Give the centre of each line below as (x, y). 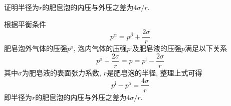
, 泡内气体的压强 (100, 48)
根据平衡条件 (25, 24)
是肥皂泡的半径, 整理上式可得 (154, 72)
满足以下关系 (206, 48)
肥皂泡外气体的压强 (36, 48)
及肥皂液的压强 (157, 48)
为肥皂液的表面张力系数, (62, 72)
